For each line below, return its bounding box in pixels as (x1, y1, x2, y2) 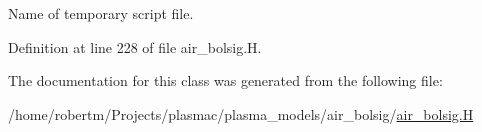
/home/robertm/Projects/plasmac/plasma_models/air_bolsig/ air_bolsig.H (8, 103, 474, 124)
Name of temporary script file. (8, 3, 194, 23)
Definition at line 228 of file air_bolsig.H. (8, 36, 262, 57)
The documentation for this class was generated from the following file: (8, 70, 443, 91)
